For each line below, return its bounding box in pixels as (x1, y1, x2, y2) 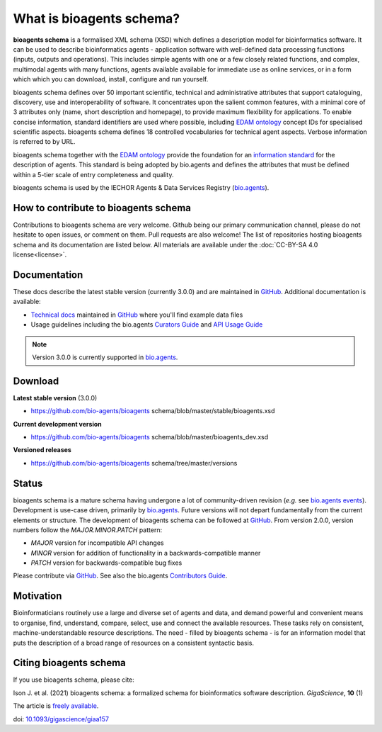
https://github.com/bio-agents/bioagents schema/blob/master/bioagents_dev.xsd (30, 433, 269, 441)
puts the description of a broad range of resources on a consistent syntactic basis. (13, 638, 255, 647)
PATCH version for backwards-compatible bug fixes (30, 558, 183, 567)
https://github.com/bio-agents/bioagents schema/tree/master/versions (30, 458, 238, 467)
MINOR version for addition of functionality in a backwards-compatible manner (30, 548, 261, 557)
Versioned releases (13, 446, 72, 454)
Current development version (13, 420, 102, 428)
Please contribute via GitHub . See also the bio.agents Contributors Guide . (13, 571, 228, 580)
